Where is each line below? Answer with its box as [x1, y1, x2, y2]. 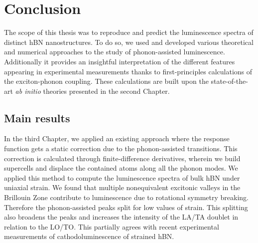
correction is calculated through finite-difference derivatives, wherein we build [4, 153, 241, 163]
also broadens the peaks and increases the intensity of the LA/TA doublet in [4, 212, 239, 222]
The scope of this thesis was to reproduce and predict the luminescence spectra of [4, 27, 254, 37]
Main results [4, 110, 70, 125]
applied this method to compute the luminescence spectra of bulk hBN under [4, 172, 240, 183]
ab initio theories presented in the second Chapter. [15, 85, 170, 96]
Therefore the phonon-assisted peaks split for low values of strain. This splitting [4, 202, 248, 212]
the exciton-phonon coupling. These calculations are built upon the [4, 76, 209, 86]
